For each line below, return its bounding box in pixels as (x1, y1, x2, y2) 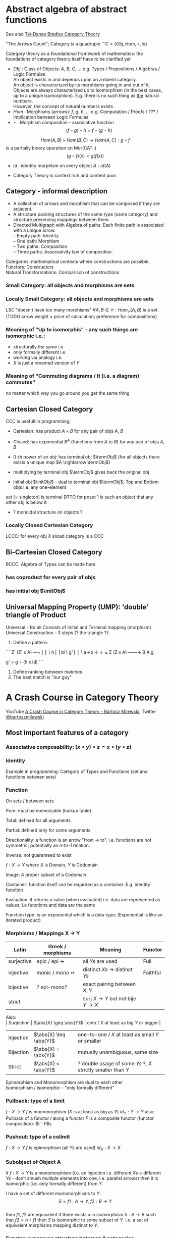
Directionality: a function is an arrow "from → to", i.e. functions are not (6, 837, 152, 843)
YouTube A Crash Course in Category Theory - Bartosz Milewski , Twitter (6, 708, 156, 714)
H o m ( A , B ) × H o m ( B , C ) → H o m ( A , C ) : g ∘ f (40, 137, 130, 143)
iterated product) (6, 917, 41, 923)
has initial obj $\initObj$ (6, 587, 66, 594)
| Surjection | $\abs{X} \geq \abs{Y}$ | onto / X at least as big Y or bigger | (6, 1019, 161, 1025)
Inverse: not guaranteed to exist (6, 852, 72, 858)
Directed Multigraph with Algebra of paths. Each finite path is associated (13, 222, 164, 228)
